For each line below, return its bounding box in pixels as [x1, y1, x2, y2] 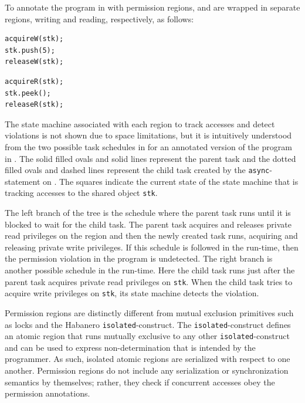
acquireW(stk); [5, 35, 64, 43]
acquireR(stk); [5, 77, 64, 86]
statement [5, 175, 40, 187]
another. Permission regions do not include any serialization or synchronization [5, 364, 289, 376]
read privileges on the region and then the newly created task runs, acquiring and [5, 229, 298, 242]
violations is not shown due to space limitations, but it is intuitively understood [5, 129, 292, 141]
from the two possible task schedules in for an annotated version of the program [5, 140, 292, 153]
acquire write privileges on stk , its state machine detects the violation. [5, 287, 259, 299]
